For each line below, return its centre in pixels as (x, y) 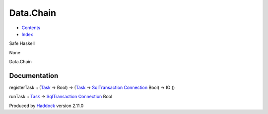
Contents (31, 28)
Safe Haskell (22, 43)
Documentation (34, 76)
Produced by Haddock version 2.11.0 (46, 106)
